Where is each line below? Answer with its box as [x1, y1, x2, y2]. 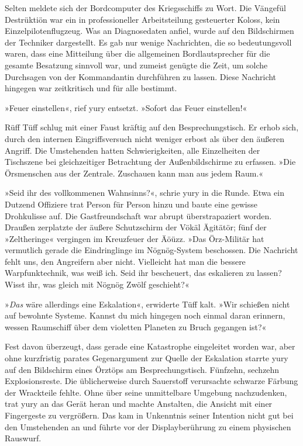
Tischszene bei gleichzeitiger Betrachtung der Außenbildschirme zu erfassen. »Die [5, 155, 296, 168]
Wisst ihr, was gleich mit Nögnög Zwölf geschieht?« [5, 278, 190, 291]
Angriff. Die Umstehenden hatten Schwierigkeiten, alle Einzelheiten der [5, 144, 260, 156]
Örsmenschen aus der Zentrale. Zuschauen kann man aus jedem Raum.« [5, 167, 264, 179]
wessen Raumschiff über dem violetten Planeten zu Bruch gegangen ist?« [5, 320, 267, 333]
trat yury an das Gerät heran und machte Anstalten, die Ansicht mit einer [5, 397, 273, 410]
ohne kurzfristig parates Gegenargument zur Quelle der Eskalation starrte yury [5, 352, 288, 364]
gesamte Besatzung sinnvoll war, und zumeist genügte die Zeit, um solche [5, 58, 268, 71]
